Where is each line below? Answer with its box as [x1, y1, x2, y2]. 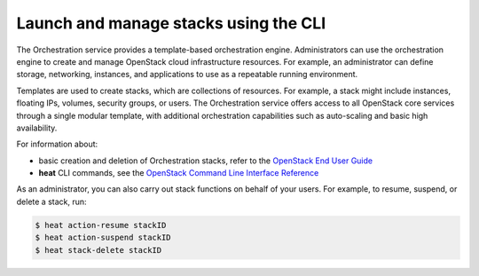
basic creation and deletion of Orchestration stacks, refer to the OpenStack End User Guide [38, 155, 373, 166]
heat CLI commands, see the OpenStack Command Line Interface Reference [38, 168, 319, 178]
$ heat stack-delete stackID [35, 245, 162, 255]
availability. [16, 122, 58, 133]
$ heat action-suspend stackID [35, 233, 172, 243]
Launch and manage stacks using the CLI [16, 13, 326, 33]
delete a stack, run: [16, 196, 88, 207]
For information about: [16, 138, 98, 150]
